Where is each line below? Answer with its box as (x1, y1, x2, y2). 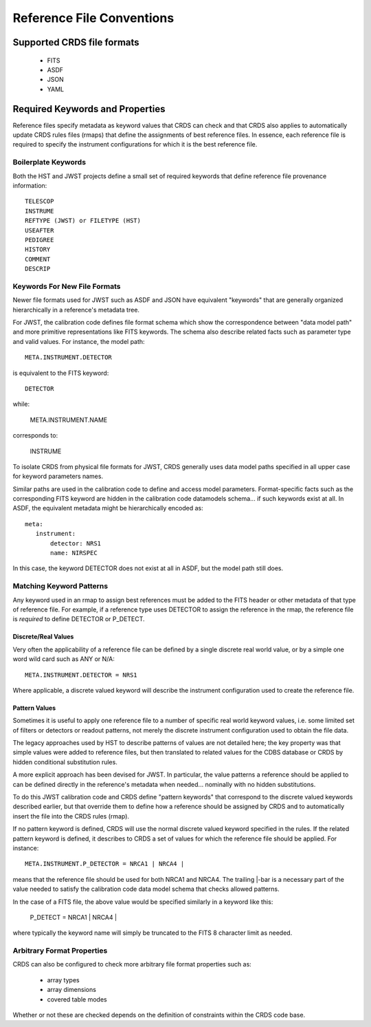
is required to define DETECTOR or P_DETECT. (12, 615, 145, 623)
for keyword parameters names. (12, 472, 103, 481)
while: (12, 400, 30, 409)
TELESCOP (25, 197, 54, 206)
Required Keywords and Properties (12, 103, 166, 115)
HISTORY (25, 246, 51, 254)
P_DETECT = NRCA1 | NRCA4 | (30, 913, 117, 921)
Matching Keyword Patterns (12, 581, 109, 591)
